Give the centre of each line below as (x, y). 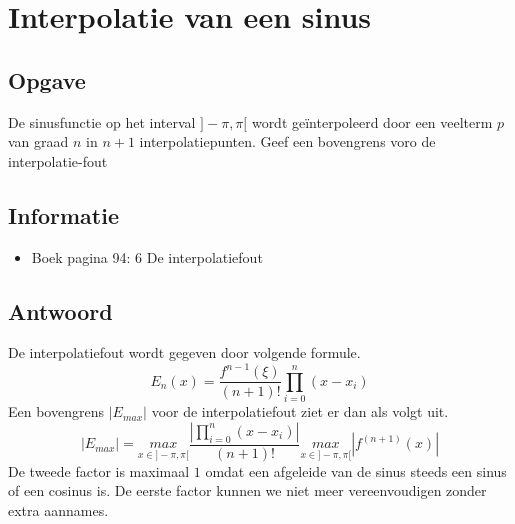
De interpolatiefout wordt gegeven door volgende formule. (184, 352)
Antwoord (60, 310)
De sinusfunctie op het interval (102, 121)
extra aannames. (58, 510)
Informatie (63, 214)
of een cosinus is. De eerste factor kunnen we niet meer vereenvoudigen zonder (247, 490)
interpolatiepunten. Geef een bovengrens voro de (287, 141)
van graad (38, 141)
